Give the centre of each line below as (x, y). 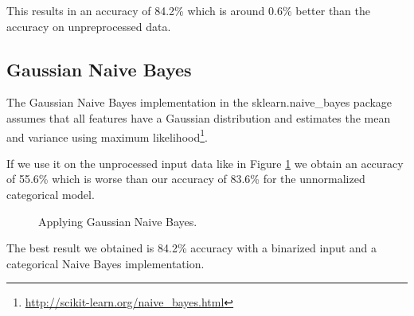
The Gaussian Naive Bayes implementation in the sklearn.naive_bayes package (199, 102)
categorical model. (51, 195)
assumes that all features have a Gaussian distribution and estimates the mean (199, 117)
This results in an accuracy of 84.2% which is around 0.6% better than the (189, 10)
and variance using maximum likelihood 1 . (107, 135)
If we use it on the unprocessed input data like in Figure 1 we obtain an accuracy (205, 163)
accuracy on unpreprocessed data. (89, 26)
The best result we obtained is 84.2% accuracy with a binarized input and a (192, 248)
